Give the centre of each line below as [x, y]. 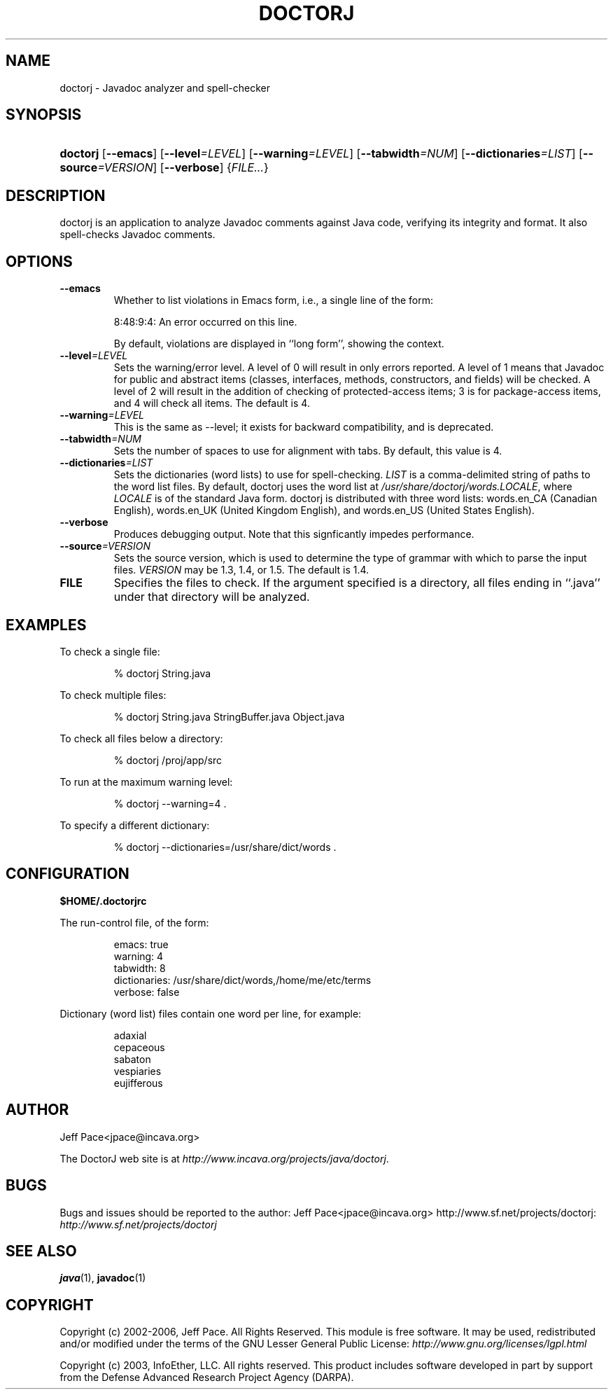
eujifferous [138, 1083]
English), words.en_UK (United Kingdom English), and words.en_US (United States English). [324, 511]
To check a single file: [110, 651]
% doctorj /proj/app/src [168, 760]
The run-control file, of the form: [134, 922]
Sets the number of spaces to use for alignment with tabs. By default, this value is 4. [308, 451]
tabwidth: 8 [140, 968]
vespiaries [138, 1071]
